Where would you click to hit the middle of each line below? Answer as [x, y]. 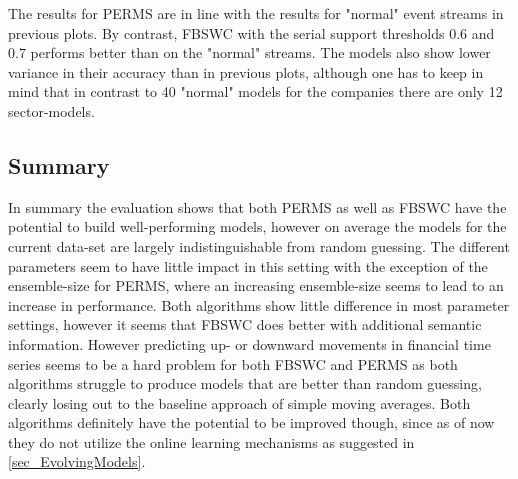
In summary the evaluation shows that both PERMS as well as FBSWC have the [257, 206]
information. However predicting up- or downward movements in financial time [249, 343]
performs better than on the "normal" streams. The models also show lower [260, 52]
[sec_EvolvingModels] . [77, 461]
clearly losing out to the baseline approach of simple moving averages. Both [239, 402]
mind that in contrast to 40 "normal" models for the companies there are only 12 [255, 91]
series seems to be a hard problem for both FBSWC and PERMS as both [233, 363]
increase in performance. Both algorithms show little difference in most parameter [259, 304]
